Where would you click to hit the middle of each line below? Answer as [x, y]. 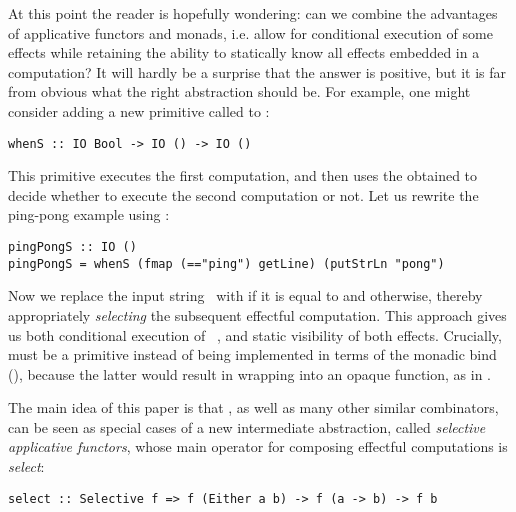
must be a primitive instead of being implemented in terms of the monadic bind [252, 354]
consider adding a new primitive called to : [139, 110]
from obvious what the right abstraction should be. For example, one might [239, 91]
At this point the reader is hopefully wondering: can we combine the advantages [253, 13]
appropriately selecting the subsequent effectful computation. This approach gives [257, 314]
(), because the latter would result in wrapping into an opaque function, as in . [249, 373]
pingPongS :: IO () [72, 247]
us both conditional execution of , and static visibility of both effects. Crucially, [255, 334]
